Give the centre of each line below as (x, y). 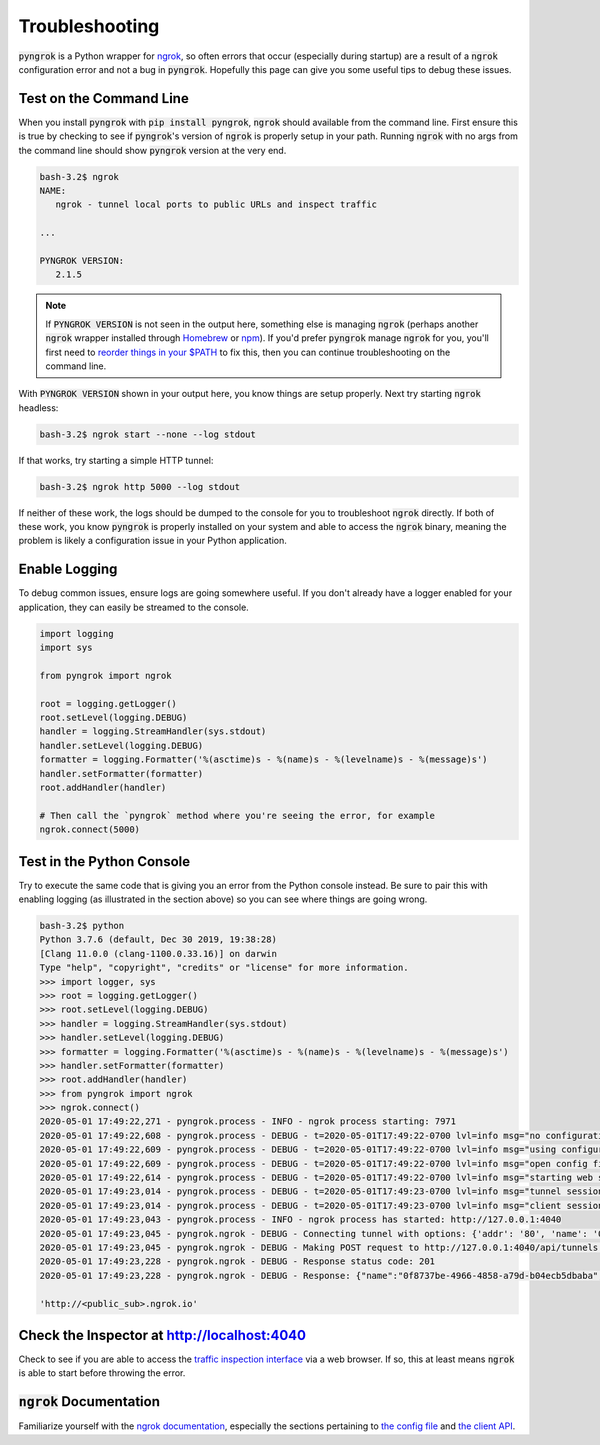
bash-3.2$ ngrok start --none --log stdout (148, 434)
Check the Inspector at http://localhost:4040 (162, 1335)
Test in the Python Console (104, 861)
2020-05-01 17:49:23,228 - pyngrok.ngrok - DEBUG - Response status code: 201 (237, 1261)
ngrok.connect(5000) (89, 829)
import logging (76, 633)
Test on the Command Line (103, 98)
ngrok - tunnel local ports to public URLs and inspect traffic (216, 204)
